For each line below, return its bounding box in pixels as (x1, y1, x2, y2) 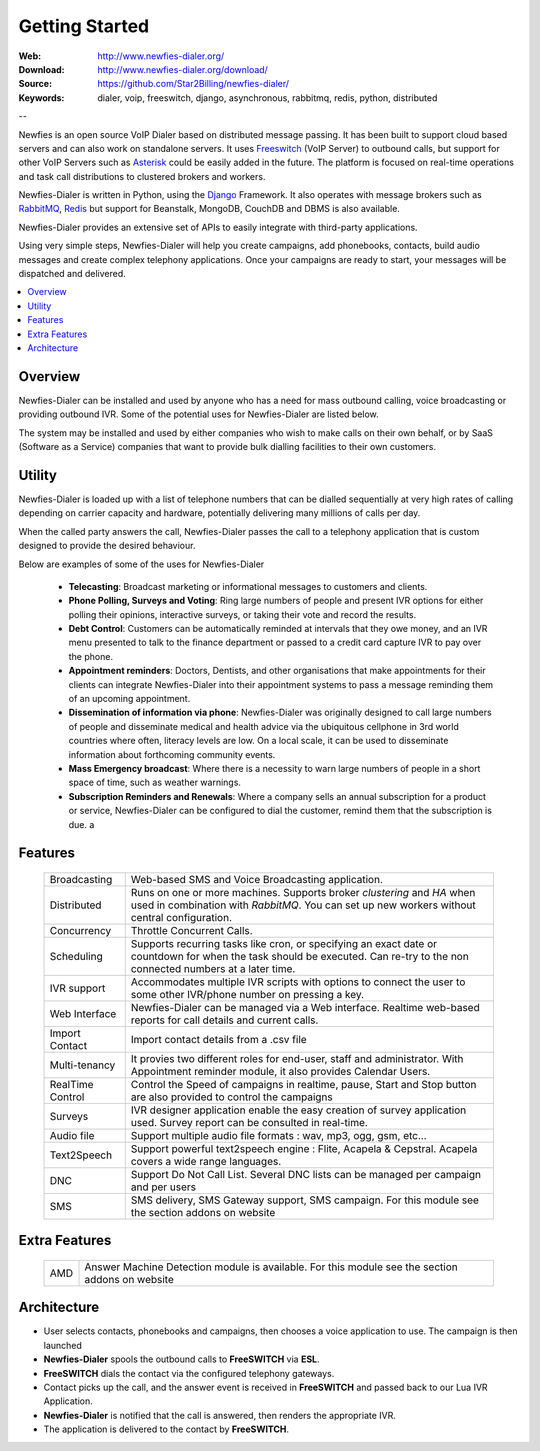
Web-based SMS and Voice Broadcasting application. (130, 872, 384, 886)
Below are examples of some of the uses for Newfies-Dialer (18, 558, 265, 570)
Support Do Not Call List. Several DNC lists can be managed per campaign (130, 1167, 482, 1181)
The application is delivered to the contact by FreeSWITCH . (43, 1423, 290, 1435)
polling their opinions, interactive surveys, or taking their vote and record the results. (68, 608, 417, 620)
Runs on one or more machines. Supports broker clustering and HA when (130, 885, 476, 899)
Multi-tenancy (49, 1058, 116, 1072)
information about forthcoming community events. (68, 748, 276, 760)
